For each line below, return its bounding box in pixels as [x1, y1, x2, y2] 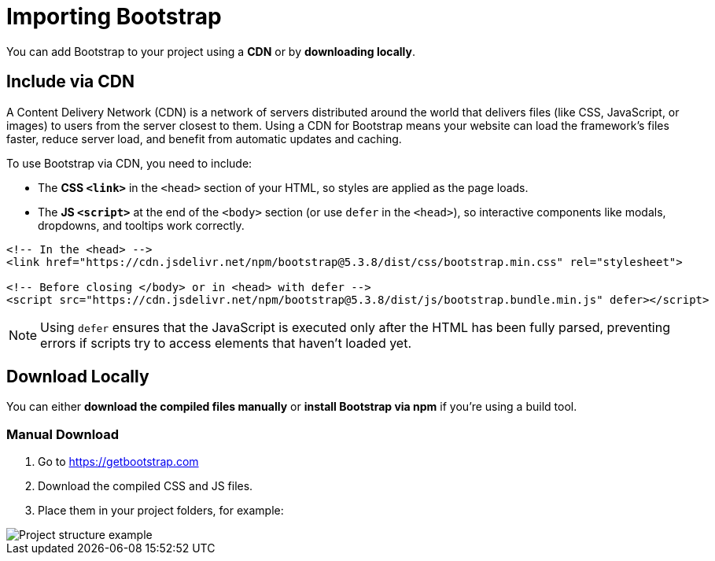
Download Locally [6, 367, 149, 387]
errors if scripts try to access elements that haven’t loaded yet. [40, 334, 412, 351]
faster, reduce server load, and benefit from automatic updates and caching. [6, 131, 402, 146]
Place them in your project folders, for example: [38, 504, 284, 518]
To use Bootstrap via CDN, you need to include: [6, 156, 252, 170]
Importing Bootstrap [6, 3, 222, 30]
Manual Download [6, 426, 120, 442]
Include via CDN [6, 72, 135, 92]
